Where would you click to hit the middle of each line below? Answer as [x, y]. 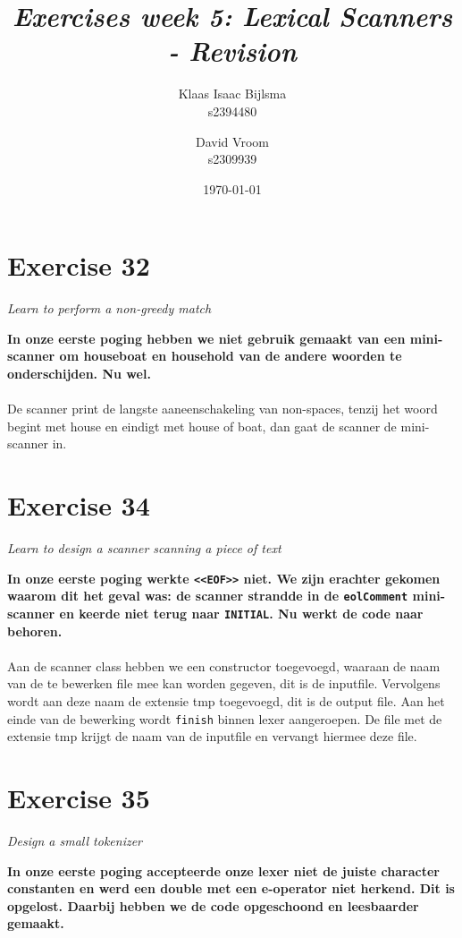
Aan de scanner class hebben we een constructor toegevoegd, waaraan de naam [224, 665]
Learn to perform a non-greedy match [109, 308]
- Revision [232, 51]
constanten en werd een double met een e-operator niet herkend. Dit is [231, 888]
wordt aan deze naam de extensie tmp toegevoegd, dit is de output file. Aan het [226, 701]
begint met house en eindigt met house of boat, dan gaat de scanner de [202, 426]
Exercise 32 [79, 265]
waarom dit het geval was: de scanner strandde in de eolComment [208, 596]
